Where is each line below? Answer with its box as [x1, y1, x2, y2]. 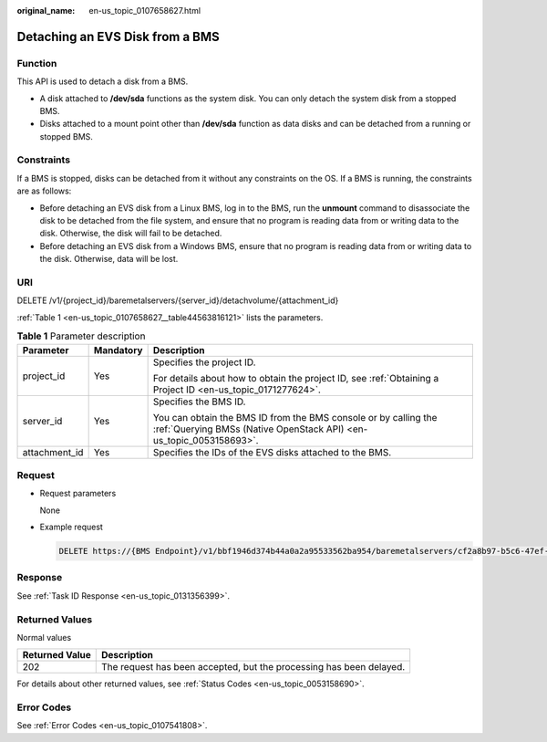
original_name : [16, 5, 76, 16]
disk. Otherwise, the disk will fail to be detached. [39, 228, 222, 239]
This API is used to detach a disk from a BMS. [16, 76, 189, 87]
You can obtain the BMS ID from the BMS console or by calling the [152, 411, 438, 423]
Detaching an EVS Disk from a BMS [16, 28, 221, 45]
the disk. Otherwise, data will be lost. [39, 254, 179, 265]
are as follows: [16, 185, 72, 196]
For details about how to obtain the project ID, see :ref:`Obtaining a [152, 371, 439, 384]
